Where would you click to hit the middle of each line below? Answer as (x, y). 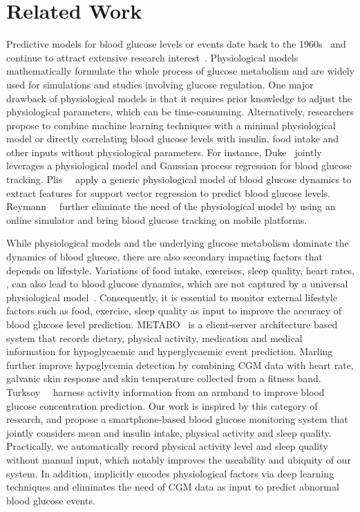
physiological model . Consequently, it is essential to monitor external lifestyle (172, 297)
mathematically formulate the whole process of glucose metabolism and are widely (180, 71)
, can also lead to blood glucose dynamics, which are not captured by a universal (177, 284)
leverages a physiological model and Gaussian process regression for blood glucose (179, 165)
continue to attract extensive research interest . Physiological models (152, 57)
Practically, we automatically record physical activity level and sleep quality (167, 446)
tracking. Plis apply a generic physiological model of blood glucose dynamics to (179, 179)
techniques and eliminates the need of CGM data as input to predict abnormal (173, 487)
